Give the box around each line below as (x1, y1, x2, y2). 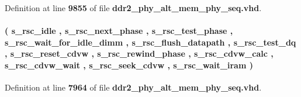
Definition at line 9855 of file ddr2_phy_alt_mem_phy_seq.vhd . (5, 2, 262, 13)
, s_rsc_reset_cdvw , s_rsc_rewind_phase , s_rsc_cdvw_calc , (5, 47, 274, 60)
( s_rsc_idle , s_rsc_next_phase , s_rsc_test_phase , (5, 25, 233, 37)
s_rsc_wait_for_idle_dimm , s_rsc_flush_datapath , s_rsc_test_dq (5, 36, 296, 48)
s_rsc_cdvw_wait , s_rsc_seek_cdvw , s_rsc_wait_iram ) (5, 58, 253, 71)
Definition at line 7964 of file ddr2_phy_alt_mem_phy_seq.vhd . (5, 81, 262, 93)
